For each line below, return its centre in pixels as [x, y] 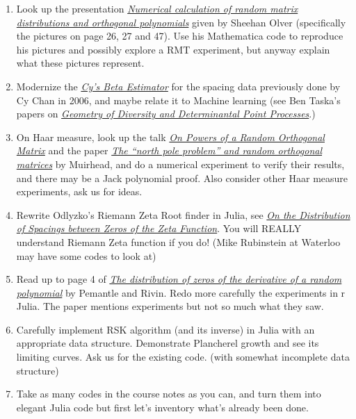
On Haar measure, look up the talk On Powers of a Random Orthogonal [170, 137]
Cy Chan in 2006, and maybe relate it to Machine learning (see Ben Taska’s [178, 100]
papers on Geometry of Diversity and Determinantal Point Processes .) [166, 114]
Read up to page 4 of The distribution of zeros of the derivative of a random [179, 279]
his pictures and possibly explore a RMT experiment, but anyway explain [173, 49]
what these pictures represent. [80, 63]
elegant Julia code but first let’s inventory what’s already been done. [162, 407]
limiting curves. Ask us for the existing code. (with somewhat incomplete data [183, 357]
